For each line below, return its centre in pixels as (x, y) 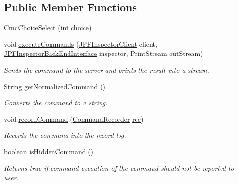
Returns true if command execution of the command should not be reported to (119, 168)
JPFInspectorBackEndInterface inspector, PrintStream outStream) (103, 53)
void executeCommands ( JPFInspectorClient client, (81, 44)
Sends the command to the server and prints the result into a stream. (107, 69)
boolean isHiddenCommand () (49, 151)
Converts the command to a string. (56, 102)
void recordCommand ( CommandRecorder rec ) (74, 119)
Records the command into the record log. (65, 135)
